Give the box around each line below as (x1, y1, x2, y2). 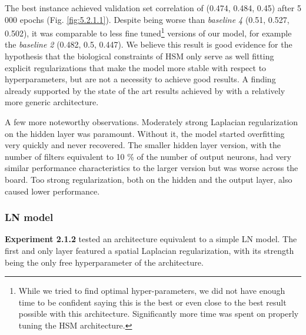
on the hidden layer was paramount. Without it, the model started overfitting (5, 127, 285, 139)
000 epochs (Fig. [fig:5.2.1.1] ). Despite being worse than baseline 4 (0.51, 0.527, (5, 13, 290, 25)
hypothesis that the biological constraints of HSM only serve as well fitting (5, 50, 274, 62)
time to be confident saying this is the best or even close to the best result (18, 296, 287, 308)
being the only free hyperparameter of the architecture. (5, 256, 204, 268)
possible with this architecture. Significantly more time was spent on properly (18, 307, 299, 320)
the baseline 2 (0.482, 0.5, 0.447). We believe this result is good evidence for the (5, 38, 292, 51)
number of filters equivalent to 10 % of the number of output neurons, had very (5, 150, 291, 162)
